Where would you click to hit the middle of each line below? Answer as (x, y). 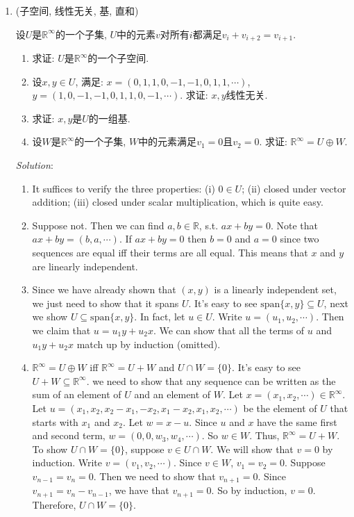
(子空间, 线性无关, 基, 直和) (77, 10)
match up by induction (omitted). (149, 344)
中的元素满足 (168, 141)
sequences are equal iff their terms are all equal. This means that (170, 252)
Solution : (34, 165)
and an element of (172, 394)
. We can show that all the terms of (229, 330)
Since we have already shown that (104, 289)
